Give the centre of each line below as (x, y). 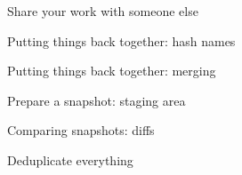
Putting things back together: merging (112, 71)
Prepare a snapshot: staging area (97, 100)
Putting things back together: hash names (121, 40)
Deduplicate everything (70, 159)
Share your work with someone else (103, 11)
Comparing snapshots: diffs (81, 130)
